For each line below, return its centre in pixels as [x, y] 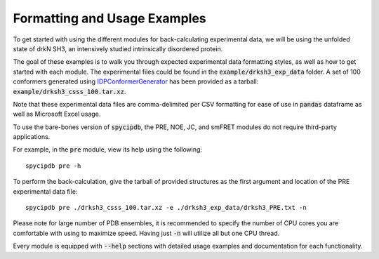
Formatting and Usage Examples [109, 18]
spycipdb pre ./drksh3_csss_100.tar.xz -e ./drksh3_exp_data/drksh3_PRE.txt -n [166, 208]
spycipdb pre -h [53, 166]
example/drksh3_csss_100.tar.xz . [69, 91]
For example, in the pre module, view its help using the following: [108, 150]
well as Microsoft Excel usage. [57, 114]
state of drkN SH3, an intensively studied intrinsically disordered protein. [118, 48]
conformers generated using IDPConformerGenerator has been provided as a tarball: [136, 81]
